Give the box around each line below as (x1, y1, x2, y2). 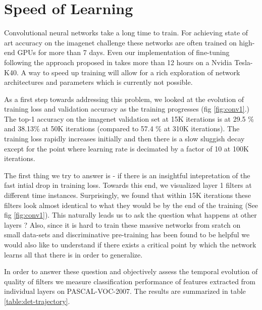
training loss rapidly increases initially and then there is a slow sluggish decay (4, 133, 245, 144)
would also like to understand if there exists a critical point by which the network (4, 239, 256, 249)
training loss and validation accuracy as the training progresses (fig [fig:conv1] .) (4, 104, 250, 114)
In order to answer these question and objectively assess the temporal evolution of (4, 266, 258, 277)
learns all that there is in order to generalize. (4, 249, 143, 260)
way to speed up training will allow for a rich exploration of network (28, 67, 240, 77)
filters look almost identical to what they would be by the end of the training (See (4, 199, 258, 210)
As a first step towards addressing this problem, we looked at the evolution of (4, 93, 244, 104)
